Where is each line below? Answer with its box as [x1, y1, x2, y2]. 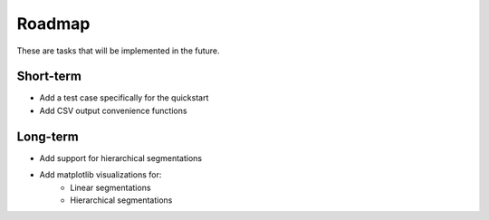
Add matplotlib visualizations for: [39, 169, 162, 180]
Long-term [16, 129, 79, 144]
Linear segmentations [70, 182, 151, 193]
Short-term [16, 69, 81, 84]
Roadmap [16, 14, 91, 33]
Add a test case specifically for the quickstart [39, 92, 209, 103]
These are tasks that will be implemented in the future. [16, 45, 221, 56]
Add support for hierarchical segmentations [39, 152, 203, 163]
